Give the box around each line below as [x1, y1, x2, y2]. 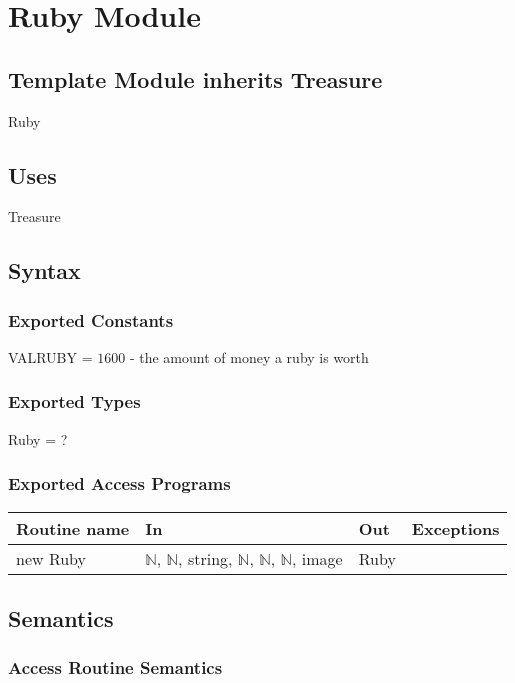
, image [292, 546, 343, 570]
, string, [178, 546, 233, 570]
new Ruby [16, 546, 87, 570]
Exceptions [411, 516, 500, 540]
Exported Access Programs [8, 471, 231, 496]
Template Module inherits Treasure [8, 63, 383, 94]
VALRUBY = [8, 346, 93, 367]
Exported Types [8, 389, 141, 414]
